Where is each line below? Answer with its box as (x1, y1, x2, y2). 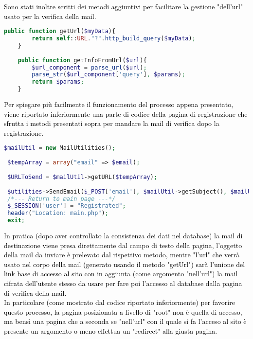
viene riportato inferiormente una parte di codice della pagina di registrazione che (4, 108, 248, 119)
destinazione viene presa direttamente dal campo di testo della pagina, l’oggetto (4, 240, 242, 250)
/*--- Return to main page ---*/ (7, 195, 116, 202)
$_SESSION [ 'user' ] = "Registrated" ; (7, 202, 126, 210)
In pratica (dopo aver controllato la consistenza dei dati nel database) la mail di (4, 231, 243, 241)
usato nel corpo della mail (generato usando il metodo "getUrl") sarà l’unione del (4, 259, 245, 269)
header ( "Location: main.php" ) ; (7, 210, 108, 217)
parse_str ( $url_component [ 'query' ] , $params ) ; (32, 71, 185, 78)
